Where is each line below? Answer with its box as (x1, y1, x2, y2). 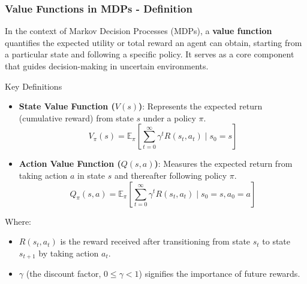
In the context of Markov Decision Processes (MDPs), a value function (5, 25, 272, 37)
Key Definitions (5, 80, 62, 92)
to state (262, 235, 291, 248)
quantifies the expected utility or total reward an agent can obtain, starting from (5, 36, 302, 48)
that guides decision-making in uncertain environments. (5, 60, 209, 72)
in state (77, 169, 106, 181)
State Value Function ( (19, 100, 115, 112)
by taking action (38, 246, 99, 259)
